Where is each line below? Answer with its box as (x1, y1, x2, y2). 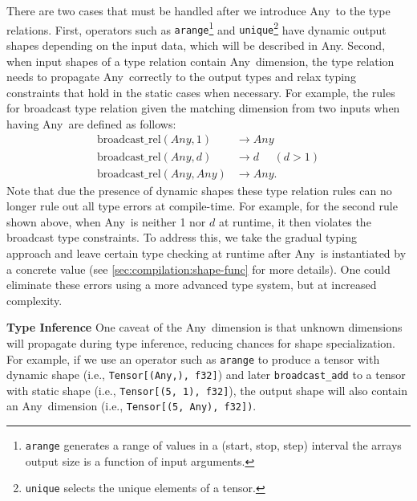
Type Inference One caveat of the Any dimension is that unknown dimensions (6, 319, 403, 336)
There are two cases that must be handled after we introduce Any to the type (6, 2, 391, 18)
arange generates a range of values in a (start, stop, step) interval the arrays (25, 437, 402, 454)
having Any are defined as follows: (6, 115, 176, 132)
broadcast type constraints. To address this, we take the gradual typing (6, 229, 357, 246)
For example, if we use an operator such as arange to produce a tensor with (6, 350, 380, 367)
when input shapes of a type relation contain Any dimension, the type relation (6, 52, 395, 69)
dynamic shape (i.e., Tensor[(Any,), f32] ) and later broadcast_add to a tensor (6, 366, 406, 383)
